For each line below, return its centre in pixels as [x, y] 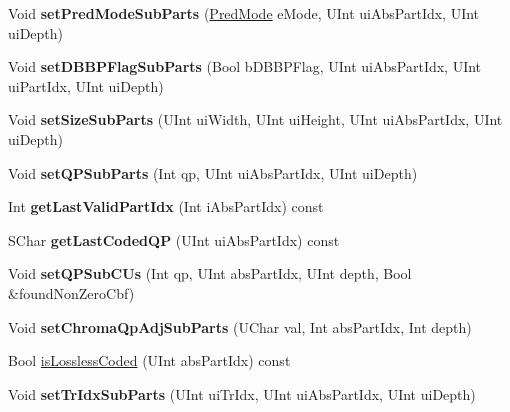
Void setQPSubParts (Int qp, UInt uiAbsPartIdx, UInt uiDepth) [213, 172]
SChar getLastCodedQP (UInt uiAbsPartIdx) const [174, 239]
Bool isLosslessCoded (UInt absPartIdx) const [149, 360]
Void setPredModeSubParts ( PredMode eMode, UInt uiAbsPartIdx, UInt [244, 13]
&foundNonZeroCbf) [71, 292]
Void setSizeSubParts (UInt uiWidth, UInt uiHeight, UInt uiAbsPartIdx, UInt [255, 119]
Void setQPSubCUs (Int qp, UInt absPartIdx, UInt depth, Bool [210, 273]
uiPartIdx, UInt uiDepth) [86, 85]
